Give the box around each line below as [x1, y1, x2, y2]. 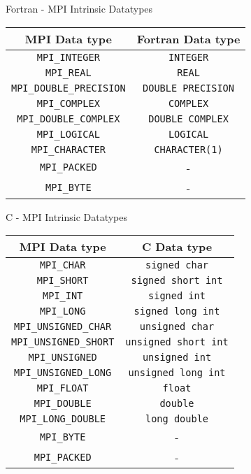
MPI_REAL [45, 66, 92, 78]
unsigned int [142, 352, 212, 364]
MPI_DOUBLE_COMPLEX [17, 113, 120, 124]
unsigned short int [125, 336, 229, 348]
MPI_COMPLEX [36, 97, 100, 109]
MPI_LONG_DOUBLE [20, 413, 106, 425]
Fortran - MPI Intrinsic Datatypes [6, 1, 153, 15]
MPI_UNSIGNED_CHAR [14, 321, 112, 333]
